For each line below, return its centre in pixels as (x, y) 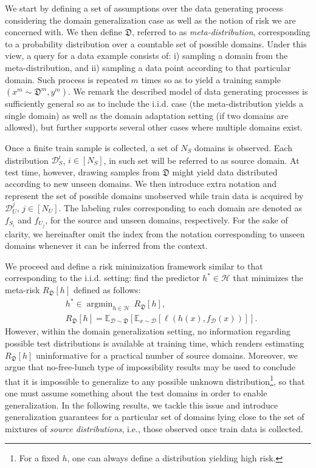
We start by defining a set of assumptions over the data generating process (144, 8)
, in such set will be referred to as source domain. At (201, 160)
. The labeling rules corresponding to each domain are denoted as (180, 207)
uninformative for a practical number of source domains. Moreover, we (167, 355)
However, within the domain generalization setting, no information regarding (148, 331)
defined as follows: (107, 289)
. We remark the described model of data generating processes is (188, 91)
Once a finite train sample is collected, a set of (91, 147)
